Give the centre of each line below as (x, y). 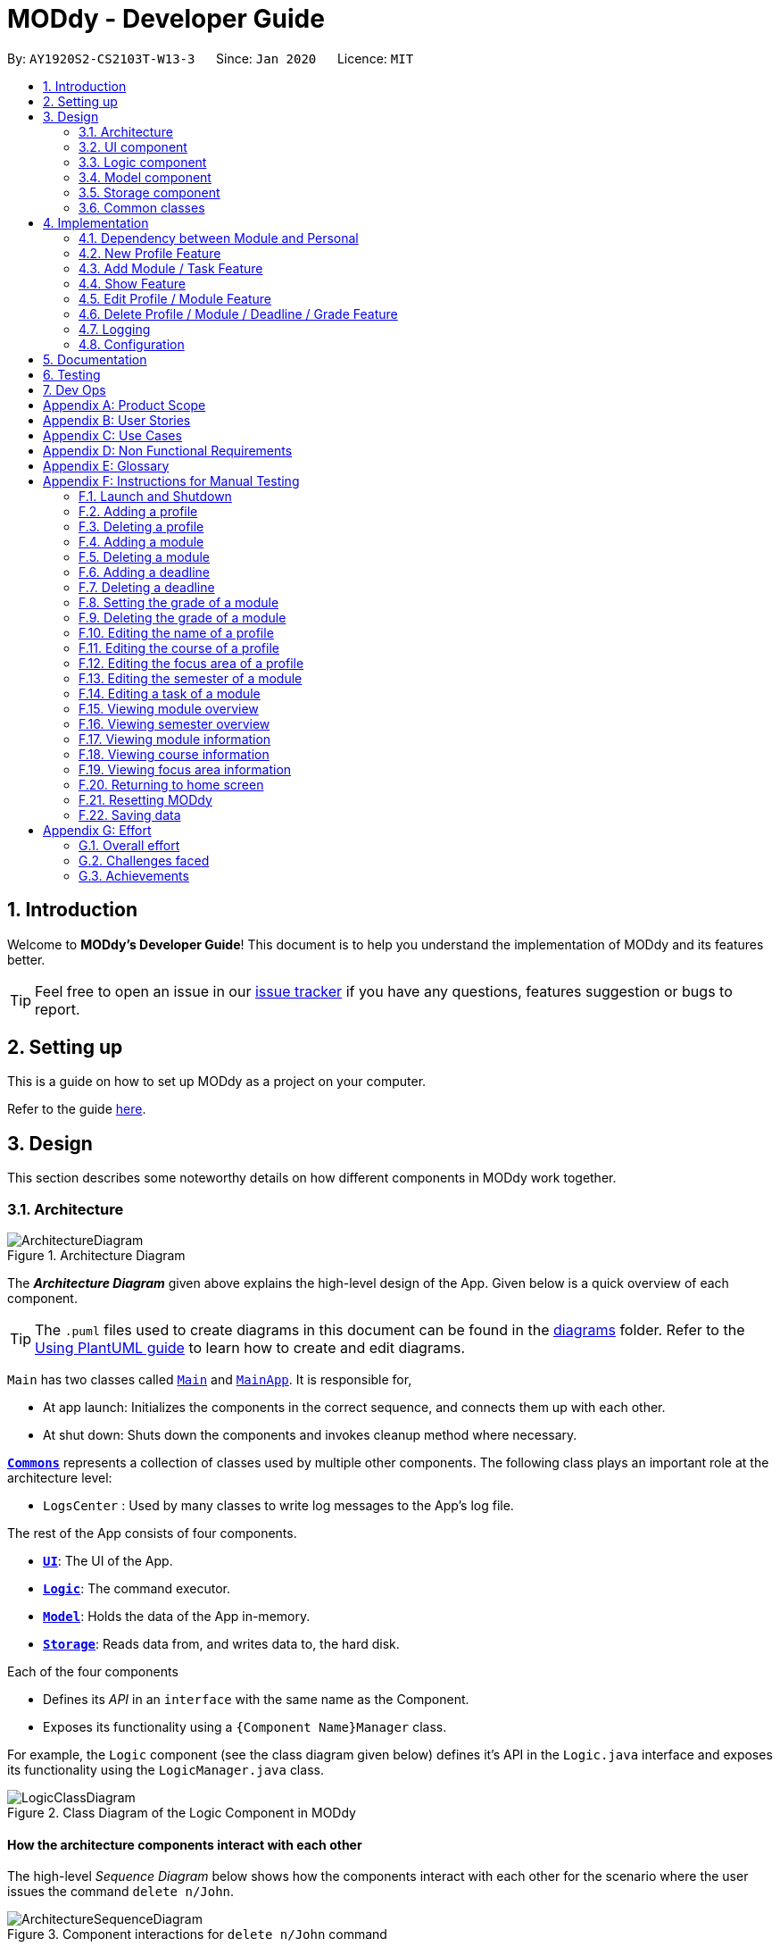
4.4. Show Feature (132, 283)
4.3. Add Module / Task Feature (171, 268)
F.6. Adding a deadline (144, 572)
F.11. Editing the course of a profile (179, 648)
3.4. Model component (145, 177)
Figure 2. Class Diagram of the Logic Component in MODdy (182, 1813)
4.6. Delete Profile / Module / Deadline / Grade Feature (238, 313)
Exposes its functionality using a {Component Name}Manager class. (245, 1727)
